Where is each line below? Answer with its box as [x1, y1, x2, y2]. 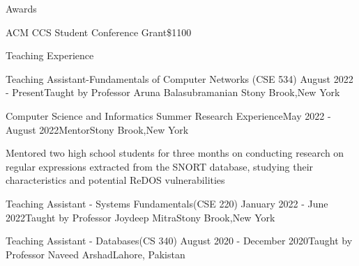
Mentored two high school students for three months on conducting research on [6, 146, 344, 160]
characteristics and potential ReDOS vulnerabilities [6, 173, 225, 187]
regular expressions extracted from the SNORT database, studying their [6, 159, 314, 173]
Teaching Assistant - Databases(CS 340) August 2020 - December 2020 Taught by [6, 233, 353, 248]
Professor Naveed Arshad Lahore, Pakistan [6, 247, 185, 261]
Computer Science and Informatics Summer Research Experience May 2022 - [6, 108, 331, 123]
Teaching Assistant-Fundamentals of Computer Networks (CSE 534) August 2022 [6, 71, 353, 86]
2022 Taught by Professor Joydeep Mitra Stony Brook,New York [6, 210, 275, 224]
